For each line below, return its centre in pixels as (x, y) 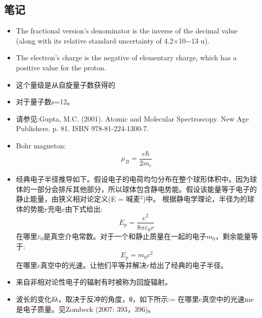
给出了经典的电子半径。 (189, 265)
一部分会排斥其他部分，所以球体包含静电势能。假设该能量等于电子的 (143, 189)
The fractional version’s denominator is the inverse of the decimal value (127, 31)
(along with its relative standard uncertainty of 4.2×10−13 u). (113, 40)
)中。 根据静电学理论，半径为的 (195, 199)
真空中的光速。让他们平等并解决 (93, 265)
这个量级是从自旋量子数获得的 (65, 84)
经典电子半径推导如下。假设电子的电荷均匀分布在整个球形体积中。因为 (133, 179)
